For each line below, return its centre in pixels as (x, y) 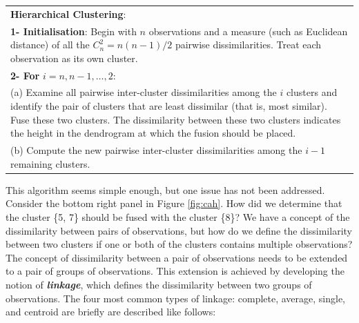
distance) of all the (50, 45)
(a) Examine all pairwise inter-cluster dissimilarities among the (144, 92)
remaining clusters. (50, 163)
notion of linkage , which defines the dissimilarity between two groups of (159, 284)
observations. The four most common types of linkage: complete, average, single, (176, 298)
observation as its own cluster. (74, 58)
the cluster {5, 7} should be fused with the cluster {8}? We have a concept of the (178, 216)
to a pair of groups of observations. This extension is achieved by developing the (175, 271)
